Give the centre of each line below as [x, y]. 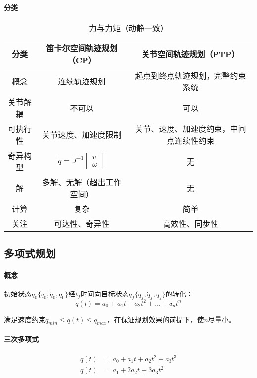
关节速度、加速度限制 [82, 134]
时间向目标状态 [105, 294]
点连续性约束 [191, 140]
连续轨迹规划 [82, 81]
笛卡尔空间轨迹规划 [82, 48]
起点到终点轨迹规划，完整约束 [191, 75]
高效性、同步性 [191, 223]
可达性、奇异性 [82, 223]
